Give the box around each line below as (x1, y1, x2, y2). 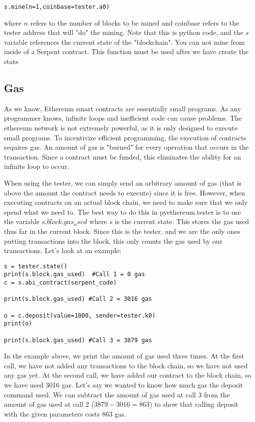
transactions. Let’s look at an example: (4, 245, 122, 256)
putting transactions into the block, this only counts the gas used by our (4, 235, 223, 246)
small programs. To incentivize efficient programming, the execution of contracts (4, 132, 247, 142)
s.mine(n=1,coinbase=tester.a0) (4, 3, 110, 10)
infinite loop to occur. (4, 161, 69, 171)
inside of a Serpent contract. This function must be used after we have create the (4, 46, 249, 57)
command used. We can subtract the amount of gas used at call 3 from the (4, 389, 230, 399)
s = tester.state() (4, 262, 67, 270)
